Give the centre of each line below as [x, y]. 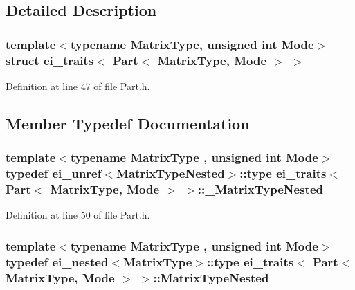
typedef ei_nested [57, 261]
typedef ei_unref [54, 173]
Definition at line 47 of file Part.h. [78, 85]
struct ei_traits [50, 60]
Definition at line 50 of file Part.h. [78, 215]
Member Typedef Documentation [128, 123]
